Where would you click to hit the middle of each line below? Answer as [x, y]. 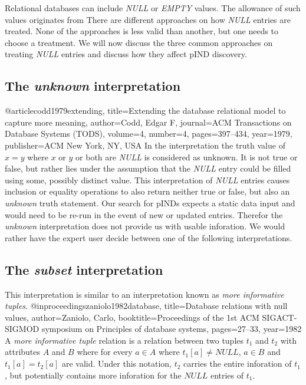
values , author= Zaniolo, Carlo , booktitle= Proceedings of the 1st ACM [132, 317]
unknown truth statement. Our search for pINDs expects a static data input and [150, 203]
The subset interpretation [84, 269]
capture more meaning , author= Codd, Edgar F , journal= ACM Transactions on [148, 122]
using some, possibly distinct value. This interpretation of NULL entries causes [147, 180]
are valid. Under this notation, [117, 363]
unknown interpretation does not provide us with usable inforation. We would [145, 226]
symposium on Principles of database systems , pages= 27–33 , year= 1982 [172, 329]
